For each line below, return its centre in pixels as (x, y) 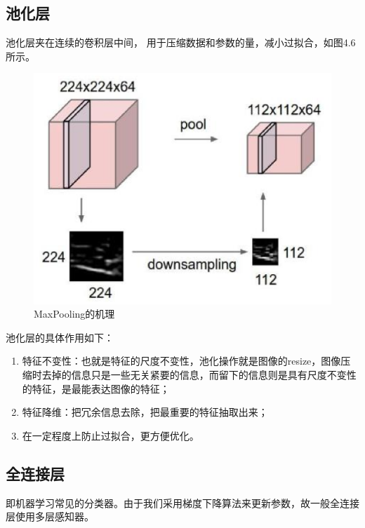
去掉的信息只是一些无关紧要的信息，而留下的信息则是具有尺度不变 (194, 374)
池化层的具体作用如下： (60, 337)
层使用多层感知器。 (50, 516)
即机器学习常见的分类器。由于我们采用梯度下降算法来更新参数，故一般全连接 (182, 502)
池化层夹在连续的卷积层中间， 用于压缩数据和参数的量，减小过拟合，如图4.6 (181, 42)
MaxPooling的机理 (74, 314)
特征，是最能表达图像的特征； (101, 388)
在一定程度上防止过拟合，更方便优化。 (111, 435)
